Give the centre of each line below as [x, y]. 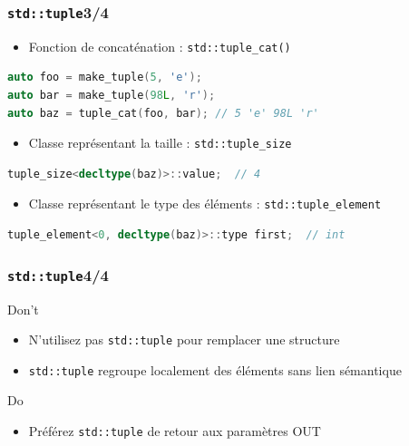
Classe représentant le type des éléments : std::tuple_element [205, 204]
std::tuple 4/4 [58, 274]
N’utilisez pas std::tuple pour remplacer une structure [184, 339]
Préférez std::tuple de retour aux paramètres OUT [175, 431]
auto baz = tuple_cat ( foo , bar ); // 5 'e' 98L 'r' [163, 113]
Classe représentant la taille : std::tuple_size [160, 143]
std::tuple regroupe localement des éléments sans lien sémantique [215, 369]
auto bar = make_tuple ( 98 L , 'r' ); [112, 96]
